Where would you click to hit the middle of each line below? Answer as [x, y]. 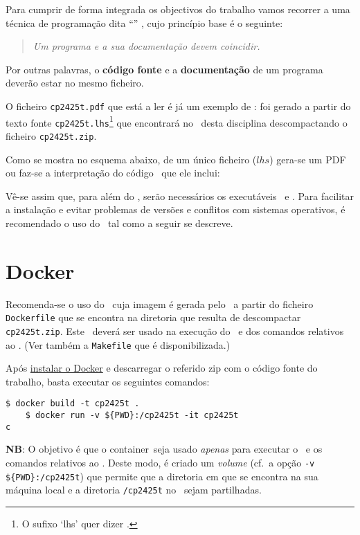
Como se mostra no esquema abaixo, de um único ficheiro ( [131, 159]
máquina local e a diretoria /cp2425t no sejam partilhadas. [134, 490]
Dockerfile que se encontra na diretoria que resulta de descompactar [153, 317]
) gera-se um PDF [308, 159]
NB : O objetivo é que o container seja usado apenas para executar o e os [164, 449]
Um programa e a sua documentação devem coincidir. [146, 46]
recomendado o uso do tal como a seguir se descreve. [119, 223]
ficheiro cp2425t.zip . [51, 135]
